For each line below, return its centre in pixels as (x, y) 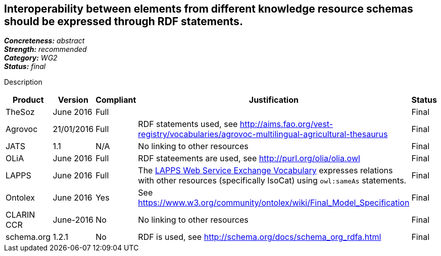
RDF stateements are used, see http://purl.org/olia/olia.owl (249, 158)
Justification (274, 100)
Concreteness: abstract (44, 41)
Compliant (116, 100)
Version (73, 100)
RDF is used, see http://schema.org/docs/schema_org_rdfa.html (260, 237)
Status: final (25, 67)
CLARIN (20, 215)
